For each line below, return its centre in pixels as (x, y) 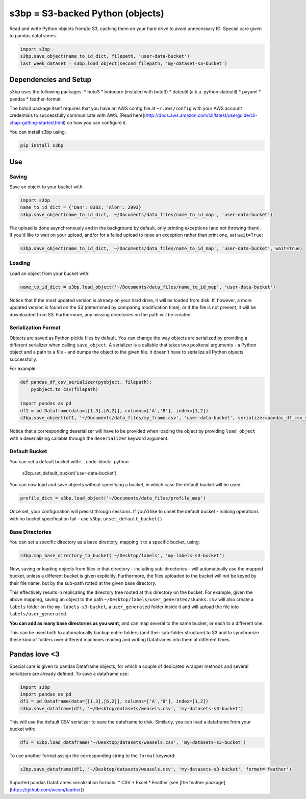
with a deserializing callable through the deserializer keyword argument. (89, 438)
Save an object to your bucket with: (47, 187)
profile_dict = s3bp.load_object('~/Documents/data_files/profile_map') (113, 498)
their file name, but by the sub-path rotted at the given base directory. (83, 583)
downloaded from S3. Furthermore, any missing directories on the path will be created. (101, 314)
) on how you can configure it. (95, 122)
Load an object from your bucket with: (49, 273)
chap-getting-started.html (37, 122)
